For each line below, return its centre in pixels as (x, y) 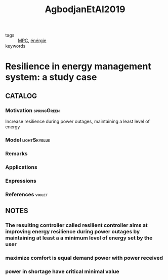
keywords (15, 46)
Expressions (21, 181)
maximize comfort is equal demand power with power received (84, 258)
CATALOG (21, 96)
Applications (21, 167)
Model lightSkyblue (28, 139)
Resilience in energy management (78, 66)
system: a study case (51, 77)
